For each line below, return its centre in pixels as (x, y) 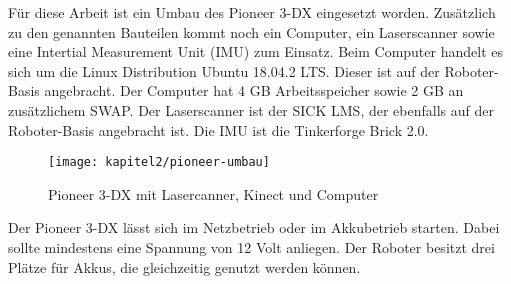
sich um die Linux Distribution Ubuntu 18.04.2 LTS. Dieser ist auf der (224, 70)
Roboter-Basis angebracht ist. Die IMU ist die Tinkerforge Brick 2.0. (218, 129)
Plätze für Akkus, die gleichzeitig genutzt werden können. (184, 266)
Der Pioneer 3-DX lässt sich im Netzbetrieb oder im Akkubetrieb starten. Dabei (254, 227)
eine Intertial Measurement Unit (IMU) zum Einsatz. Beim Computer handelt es (255, 51)
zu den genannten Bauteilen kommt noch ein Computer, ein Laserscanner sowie (251, 31)
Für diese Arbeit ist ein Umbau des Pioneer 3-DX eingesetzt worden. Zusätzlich (252, 12)
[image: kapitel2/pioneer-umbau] (159, 162)
